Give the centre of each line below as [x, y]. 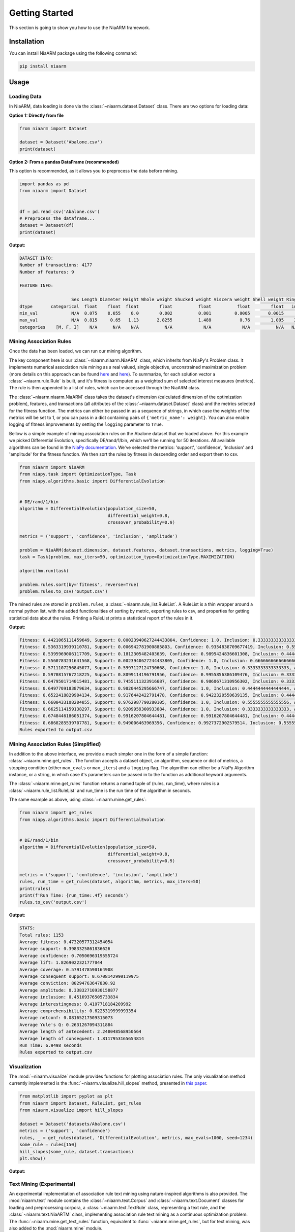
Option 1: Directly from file [36, 115]
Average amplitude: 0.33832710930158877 [69, 990]
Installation [27, 42]
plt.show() [32, 1158]
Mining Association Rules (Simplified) [55, 744]
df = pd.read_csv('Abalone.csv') [60, 211]
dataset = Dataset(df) [47, 225]
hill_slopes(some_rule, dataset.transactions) [76, 1151]
